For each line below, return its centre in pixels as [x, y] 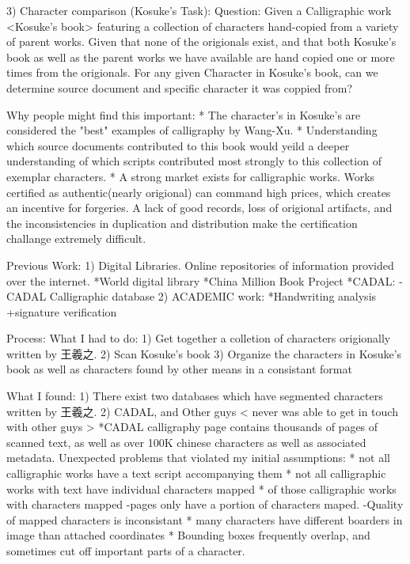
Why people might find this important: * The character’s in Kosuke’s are [184, 114]
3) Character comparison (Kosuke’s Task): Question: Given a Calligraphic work [199, 10]
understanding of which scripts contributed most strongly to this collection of [194, 161]
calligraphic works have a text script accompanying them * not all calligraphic [196, 473]
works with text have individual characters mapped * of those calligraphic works [201, 488]
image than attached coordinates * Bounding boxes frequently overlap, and [188, 535]
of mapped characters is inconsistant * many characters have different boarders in [205, 519]
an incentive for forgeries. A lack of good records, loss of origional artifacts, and [199, 208]
